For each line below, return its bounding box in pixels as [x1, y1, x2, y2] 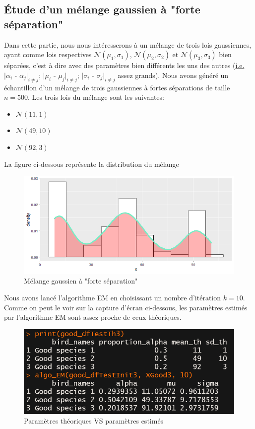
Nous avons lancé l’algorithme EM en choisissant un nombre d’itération [4, 292, 221, 303]
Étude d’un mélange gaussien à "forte [4, 1, 200, 17]
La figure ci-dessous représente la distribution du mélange [4, 158, 179, 169]
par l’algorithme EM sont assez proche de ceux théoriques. [4, 312, 182, 322]
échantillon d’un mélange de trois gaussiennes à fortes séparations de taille [4, 82, 230, 92]
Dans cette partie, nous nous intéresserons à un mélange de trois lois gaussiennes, [4, 39, 252, 50]
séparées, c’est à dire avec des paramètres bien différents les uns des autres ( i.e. [4, 60, 245, 71]
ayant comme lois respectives [4, 49, 92, 60]
